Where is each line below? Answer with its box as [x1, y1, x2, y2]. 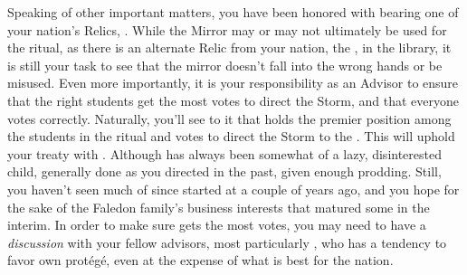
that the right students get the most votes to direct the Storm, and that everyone [7, 90, 459, 109]
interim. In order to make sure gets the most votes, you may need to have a [7, 215, 426, 234]
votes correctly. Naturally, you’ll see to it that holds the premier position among [7, 109, 452, 128]
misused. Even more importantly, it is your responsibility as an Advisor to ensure [7, 73, 459, 92]
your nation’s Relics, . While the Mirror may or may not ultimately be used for [7, 20, 447, 39]
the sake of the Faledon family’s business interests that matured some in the [7, 197, 430, 216]
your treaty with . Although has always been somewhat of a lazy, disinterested [7, 144, 442, 163]
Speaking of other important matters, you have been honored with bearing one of [7, 3, 459, 21]
